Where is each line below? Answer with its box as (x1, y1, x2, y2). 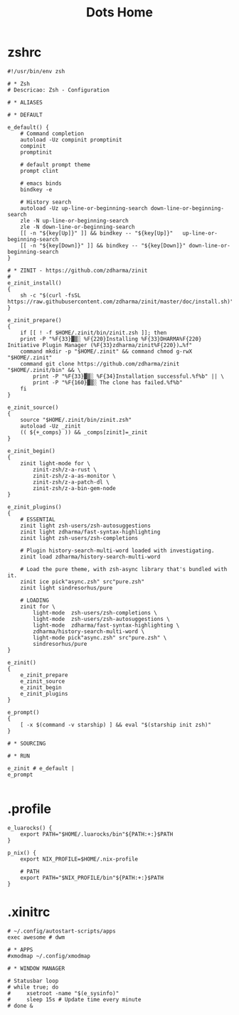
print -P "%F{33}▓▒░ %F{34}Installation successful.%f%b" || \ (33, 373, 224, 380)
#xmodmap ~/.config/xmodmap (7, 952, 91, 960)
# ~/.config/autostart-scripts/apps (7, 928, 116, 935)
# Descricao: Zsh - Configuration (7, 86, 110, 93)
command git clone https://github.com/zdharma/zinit (20, 360, 180, 367)
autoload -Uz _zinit (20, 423, 81, 430)
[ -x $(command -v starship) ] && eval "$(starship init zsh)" (20, 721, 212, 728)
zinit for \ (20, 602, 55, 610)
